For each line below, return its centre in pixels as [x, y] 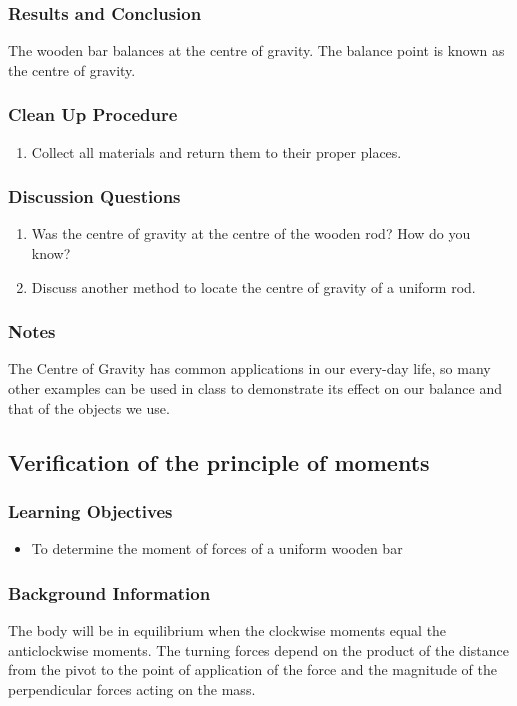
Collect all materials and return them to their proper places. [216, 151]
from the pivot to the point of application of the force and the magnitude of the [252, 669]
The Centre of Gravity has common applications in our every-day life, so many [249, 368]
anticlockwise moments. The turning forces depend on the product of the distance [258, 649]
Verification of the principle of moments [219, 461]
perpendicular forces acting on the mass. [132, 688]
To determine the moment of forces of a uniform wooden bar [217, 548]
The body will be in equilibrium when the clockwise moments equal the [227, 630]
